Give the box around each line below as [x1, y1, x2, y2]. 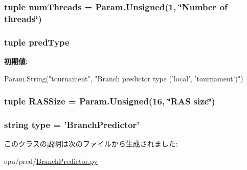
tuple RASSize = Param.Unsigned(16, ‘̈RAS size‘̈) [4, 95, 215, 108]
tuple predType [4, 35, 70, 48]
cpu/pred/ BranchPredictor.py [4, 155, 98, 166]
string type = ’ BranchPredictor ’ [4, 118, 140, 131]
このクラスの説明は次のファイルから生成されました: [4, 138, 178, 149]
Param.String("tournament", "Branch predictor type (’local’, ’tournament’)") [4, 73, 243, 83]
